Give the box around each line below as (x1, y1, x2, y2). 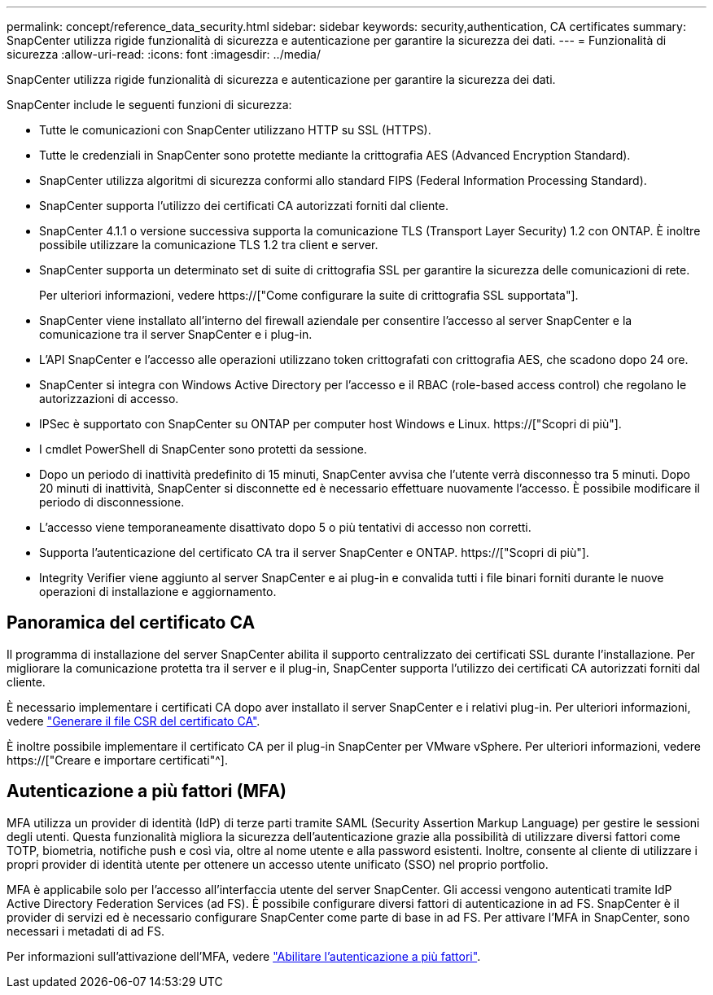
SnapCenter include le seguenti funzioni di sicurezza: (7, 98, 292, 112)
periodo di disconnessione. (39, 495, 185, 509)
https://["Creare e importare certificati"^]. (7, 752, 228, 767)
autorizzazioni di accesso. (39, 392, 179, 405)
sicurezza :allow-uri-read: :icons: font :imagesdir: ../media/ (7, 47, 321, 61)
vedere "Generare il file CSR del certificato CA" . (7, 713, 260, 728)
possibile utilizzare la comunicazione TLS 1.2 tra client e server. (39, 238, 378, 252)
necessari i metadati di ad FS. (7, 923, 165, 938)
